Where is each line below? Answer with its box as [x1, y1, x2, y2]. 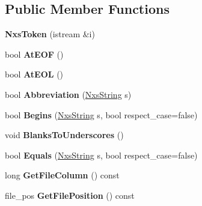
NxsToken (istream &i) [5, 28, 95, 40]
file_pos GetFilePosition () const [5, 189, 135, 201]
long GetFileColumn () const [5, 169, 120, 181]
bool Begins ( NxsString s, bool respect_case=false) [5, 108, 198, 121]
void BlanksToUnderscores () [5, 129, 124, 141]
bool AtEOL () [5, 68, 64, 80]
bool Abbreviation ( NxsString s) [5, 88, 132, 100]
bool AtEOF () [5, 47, 64, 60]
